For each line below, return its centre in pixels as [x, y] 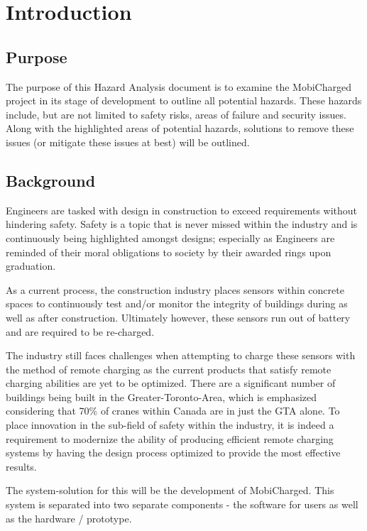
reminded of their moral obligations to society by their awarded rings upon [169, 252]
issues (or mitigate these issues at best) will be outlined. [128, 142]
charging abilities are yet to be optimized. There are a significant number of [171, 383]
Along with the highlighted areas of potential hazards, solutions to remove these [180, 128]
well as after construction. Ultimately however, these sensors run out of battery [178, 317]
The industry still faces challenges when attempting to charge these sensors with [181, 355]
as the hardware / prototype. [69, 518]
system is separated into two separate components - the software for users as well [182, 504]
